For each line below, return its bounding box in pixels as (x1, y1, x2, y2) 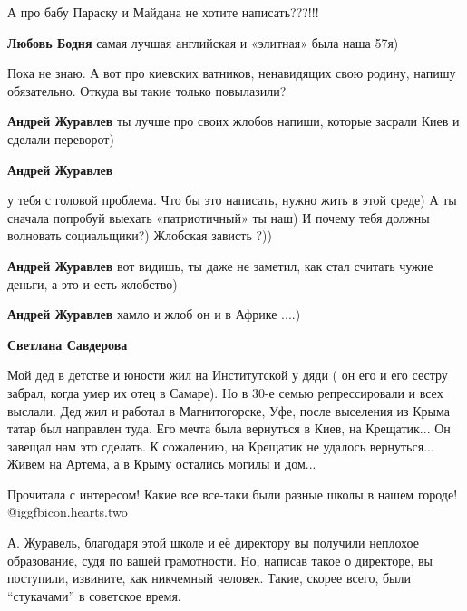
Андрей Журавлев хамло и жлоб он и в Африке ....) (7, 305, 301, 324)
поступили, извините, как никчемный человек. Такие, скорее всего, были (7, 568, 411, 587)
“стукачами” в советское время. (7, 586, 181, 605)
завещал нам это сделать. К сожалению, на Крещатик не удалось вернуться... (7, 436, 434, 455)
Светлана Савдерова (7, 335, 128, 354)
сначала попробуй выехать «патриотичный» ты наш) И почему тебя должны (7, 208, 430, 227)
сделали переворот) (7, 129, 114, 148)
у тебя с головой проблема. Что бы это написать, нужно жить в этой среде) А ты (7, 190, 457, 209)
